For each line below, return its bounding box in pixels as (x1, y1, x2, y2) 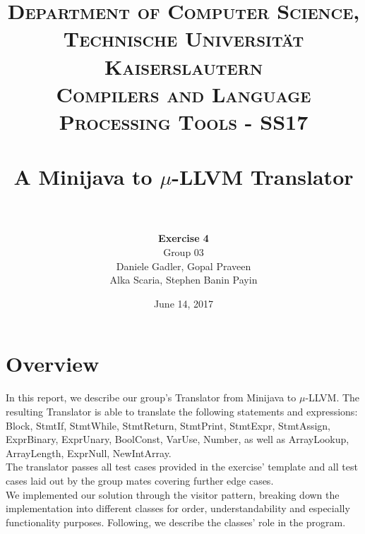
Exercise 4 (158, 231, 209, 245)
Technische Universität (63, 24, 304, 53)
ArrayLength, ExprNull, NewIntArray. (6, 445, 172, 460)
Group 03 (163, 245, 204, 260)
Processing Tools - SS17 (59, 107, 309, 135)
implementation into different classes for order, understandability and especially (6, 501, 350, 516)
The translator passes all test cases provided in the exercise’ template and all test (6, 459, 358, 474)
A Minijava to (13, 162, 152, 191)
